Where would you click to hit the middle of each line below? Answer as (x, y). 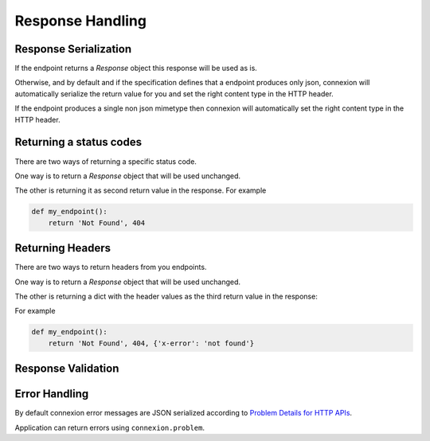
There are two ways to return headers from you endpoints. (111, 267)
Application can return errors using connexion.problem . (109, 427)
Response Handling (81, 21)
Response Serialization (73, 49)
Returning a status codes (78, 142)
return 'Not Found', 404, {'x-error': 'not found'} (151, 343)
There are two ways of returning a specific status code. (106, 161)
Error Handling (52, 394)
